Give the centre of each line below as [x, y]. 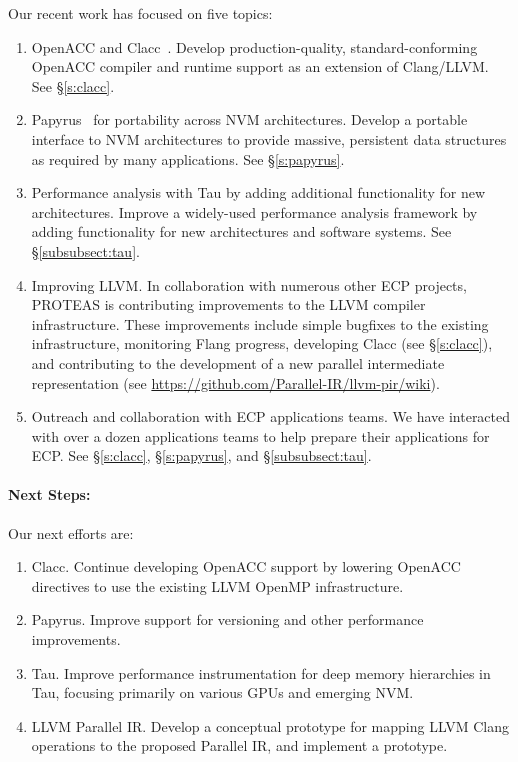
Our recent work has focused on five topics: [140, 13]
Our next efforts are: [71, 532]
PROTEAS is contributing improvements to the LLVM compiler [228, 304]
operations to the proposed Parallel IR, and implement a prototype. [239, 745]
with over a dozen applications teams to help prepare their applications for [260, 435]
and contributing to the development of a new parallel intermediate [238, 362]
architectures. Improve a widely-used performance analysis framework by [254, 211]
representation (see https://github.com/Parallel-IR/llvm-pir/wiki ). [235, 382]
